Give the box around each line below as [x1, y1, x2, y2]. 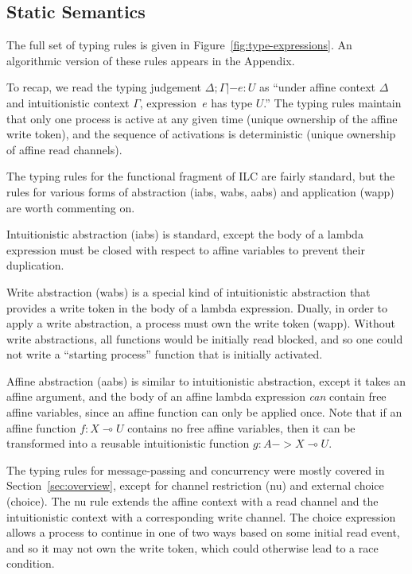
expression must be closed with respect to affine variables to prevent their [6, 241, 365, 258]
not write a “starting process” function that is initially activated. [6, 346, 323, 363]
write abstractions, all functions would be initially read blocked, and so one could [6, 330, 403, 347]
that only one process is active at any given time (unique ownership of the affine [6, 110, 398, 126]
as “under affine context [259, 79, 376, 95]
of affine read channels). [6, 141, 122, 157]
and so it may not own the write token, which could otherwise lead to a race [6, 539, 379, 556]
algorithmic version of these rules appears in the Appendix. [6, 52, 295, 68]
